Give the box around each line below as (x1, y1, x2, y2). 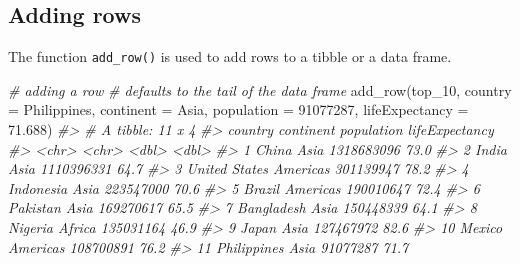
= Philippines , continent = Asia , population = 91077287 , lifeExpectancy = (8, 99, 469, 120)
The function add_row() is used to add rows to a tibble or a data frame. (8, 46, 452, 67)
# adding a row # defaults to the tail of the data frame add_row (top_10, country (8, 79, 512, 100)
